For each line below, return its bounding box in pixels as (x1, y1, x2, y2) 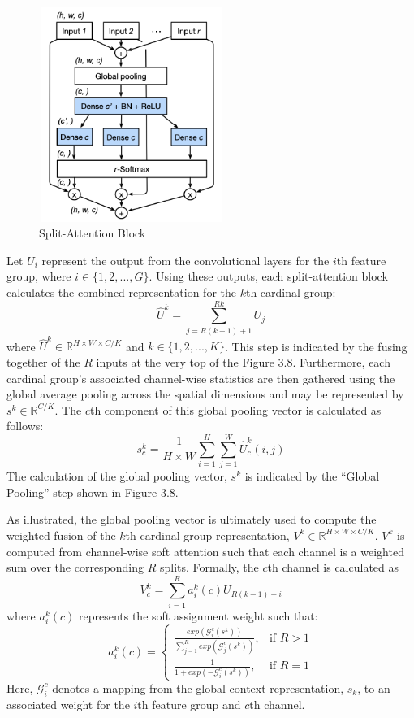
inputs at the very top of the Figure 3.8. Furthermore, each (96, 354, 390, 371)
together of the (6, 354, 80, 371)
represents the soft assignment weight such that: (78, 607, 318, 624)
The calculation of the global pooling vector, (6, 468, 227, 485)
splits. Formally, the (160, 559, 259, 576)
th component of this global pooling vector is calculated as (89, 401, 382, 418)
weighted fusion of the (6, 526, 116, 543)
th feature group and (137, 695, 241, 712)
